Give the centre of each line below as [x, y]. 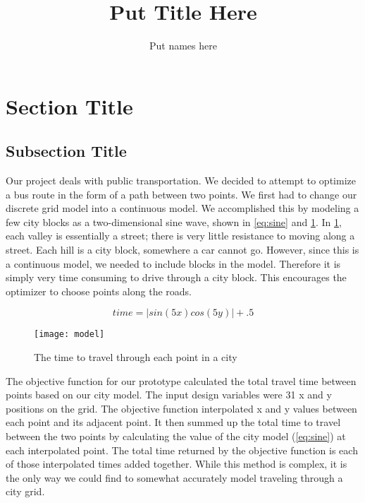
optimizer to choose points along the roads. [99, 291]
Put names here [183, 46]
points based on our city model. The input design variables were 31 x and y [169, 395]
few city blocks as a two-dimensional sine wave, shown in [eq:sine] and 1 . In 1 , [174, 221]
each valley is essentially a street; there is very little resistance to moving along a [180, 236]
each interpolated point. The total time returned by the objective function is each [182, 450]
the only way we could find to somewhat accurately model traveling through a [174, 477]
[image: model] [69, 335]
